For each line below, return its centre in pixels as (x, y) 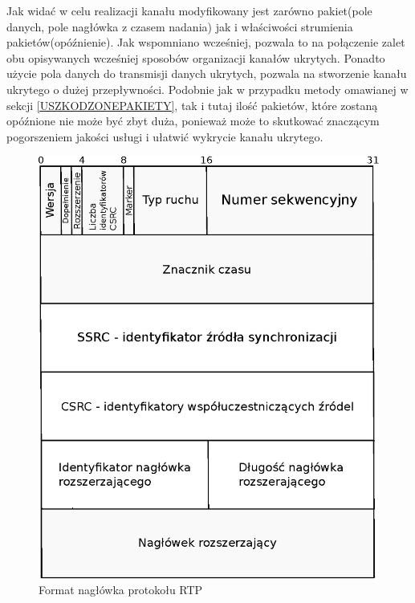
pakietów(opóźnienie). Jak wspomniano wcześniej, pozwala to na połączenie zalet (206, 42)
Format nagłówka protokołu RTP (121, 590)
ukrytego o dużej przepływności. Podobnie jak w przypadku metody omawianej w (207, 89)
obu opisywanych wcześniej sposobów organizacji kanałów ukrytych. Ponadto (196, 57)
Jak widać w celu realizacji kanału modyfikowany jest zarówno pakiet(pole (189, 10)
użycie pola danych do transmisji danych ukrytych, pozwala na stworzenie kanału (207, 73)
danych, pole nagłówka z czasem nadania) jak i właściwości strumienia (180, 26)
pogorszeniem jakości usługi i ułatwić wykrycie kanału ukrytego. (165, 136)
